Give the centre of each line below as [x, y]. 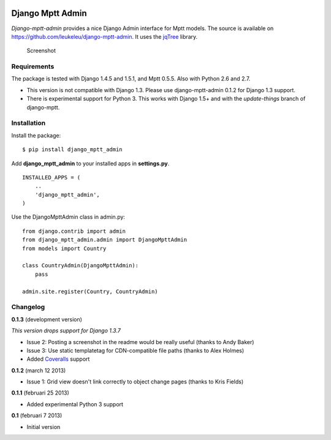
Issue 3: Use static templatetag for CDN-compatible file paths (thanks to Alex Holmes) [135, 350]
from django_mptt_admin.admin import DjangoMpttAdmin [105, 240]
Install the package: [36, 135]
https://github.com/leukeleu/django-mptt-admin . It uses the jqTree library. [105, 36]
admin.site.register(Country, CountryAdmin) [90, 291]
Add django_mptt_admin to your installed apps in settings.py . [90, 163]
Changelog [28, 307]
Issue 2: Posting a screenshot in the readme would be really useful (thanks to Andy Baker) [140, 342]
